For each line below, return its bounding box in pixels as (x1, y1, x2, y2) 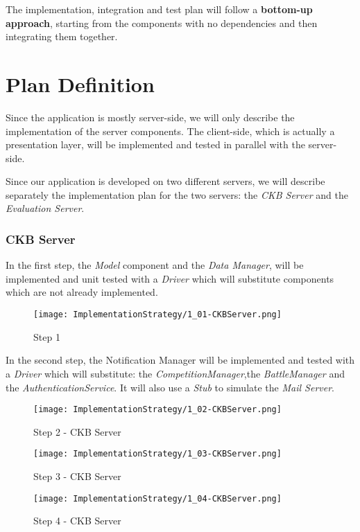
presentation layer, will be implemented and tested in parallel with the (6, 137, 305, 152)
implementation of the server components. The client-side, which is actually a (6, 123, 335, 138)
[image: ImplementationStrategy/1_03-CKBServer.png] (33, 449, 282, 459)
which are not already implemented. (6, 285, 158, 299)
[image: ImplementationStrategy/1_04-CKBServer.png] (33, 493, 282, 504)
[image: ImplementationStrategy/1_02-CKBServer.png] (33, 405, 282, 415)
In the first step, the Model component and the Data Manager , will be (6, 258, 304, 272)
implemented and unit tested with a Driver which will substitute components (6, 271, 334, 285)
